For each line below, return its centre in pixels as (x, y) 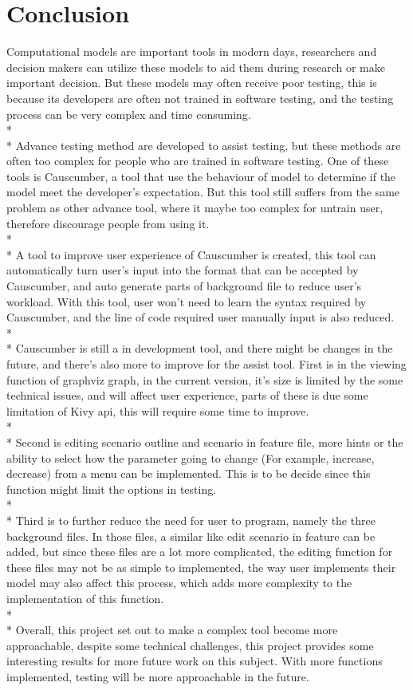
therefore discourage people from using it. (108, 223)
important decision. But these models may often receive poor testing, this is (192, 83)
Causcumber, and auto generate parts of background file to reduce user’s (184, 286)
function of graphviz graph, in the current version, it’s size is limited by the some (205, 379)
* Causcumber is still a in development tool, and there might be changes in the (200, 348)
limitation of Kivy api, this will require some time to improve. (158, 410)
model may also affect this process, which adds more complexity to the (179, 583)
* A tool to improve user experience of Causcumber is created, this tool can (191, 254)
